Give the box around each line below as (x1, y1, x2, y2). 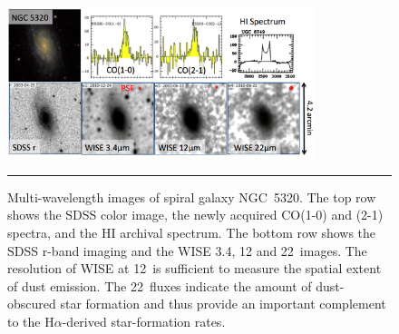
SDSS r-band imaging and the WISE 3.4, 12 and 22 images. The (7, 241, 367, 260)
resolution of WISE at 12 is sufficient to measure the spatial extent (7, 259, 382, 278)
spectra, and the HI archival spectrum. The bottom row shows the (7, 223, 376, 242)
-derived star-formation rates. (62, 312, 226, 331)
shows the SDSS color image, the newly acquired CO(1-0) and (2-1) (7, 205, 384, 224)
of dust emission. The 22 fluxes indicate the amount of (7, 276, 312, 295)
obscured (7, 294, 56, 313)
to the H (7, 312, 54, 331)
